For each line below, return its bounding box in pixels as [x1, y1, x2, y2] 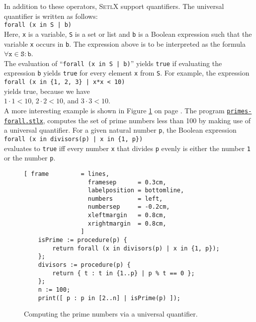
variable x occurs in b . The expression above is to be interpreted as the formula [4, 38, 246, 49]
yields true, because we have [4, 85, 90, 96]
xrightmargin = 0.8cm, [87, 220, 167, 227]
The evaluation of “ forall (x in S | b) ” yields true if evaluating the [4, 58, 222, 68]
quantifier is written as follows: [4, 10, 98, 21]
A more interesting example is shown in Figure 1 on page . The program [4, 105, 225, 115]
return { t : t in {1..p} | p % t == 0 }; [52, 269, 195, 277]
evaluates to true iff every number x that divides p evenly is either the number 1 [4, 143, 251, 153]
